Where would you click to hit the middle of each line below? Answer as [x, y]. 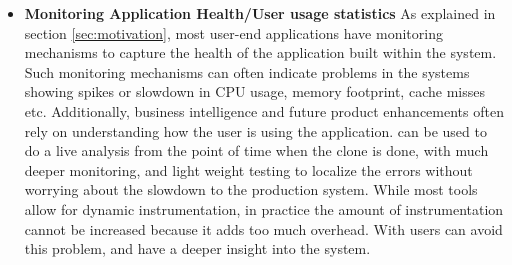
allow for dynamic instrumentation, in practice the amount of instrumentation [264, 208]
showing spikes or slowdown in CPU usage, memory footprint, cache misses [254, 91]
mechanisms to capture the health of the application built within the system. [260, 52]
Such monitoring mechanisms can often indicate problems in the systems [247, 71]
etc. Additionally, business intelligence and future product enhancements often [264, 110]
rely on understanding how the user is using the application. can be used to [255, 130]
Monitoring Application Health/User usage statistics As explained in [260, 13]
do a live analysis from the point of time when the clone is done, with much [256, 150]
